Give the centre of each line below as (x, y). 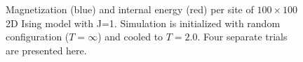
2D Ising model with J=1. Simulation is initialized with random (143, 23)
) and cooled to (130, 37)
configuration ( (38, 37)
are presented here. (46, 50)
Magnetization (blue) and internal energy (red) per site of (130, 9)
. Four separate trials (242, 37)
